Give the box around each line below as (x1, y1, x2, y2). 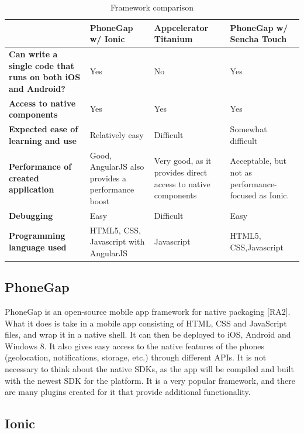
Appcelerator (154, 21, 209, 33)
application (9, 183, 54, 195)
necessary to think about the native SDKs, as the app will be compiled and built (5, 363, 294, 375)
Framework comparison (110, 1, 194, 13)
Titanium (154, 33, 193, 45)
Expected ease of (9, 123, 78, 135)
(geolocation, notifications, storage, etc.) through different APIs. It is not (5, 351, 267, 363)
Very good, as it (154, 154, 212, 167)
